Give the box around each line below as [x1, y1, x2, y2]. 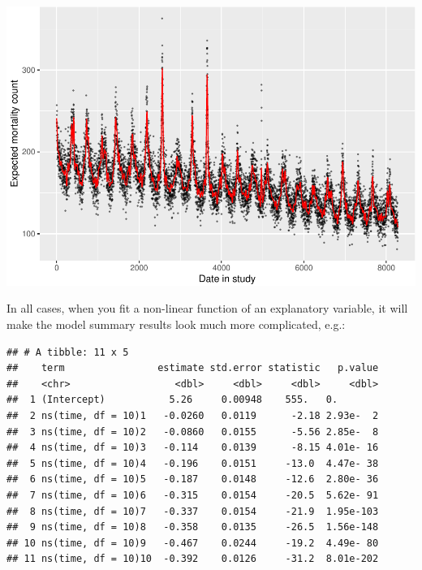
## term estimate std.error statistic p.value [6, 362, 379, 374]
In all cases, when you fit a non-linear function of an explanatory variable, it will [6, 300, 408, 317]
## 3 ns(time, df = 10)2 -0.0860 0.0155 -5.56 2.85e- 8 [6, 425, 379, 438]
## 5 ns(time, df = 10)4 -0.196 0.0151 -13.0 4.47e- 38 [6, 457, 379, 469]
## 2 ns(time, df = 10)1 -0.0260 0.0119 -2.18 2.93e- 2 [6, 410, 379, 421]
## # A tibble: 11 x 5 [6, 346, 129, 358]
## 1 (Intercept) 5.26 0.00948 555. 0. [6, 394, 338, 406]
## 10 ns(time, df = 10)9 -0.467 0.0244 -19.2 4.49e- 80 [6, 537, 379, 549]
